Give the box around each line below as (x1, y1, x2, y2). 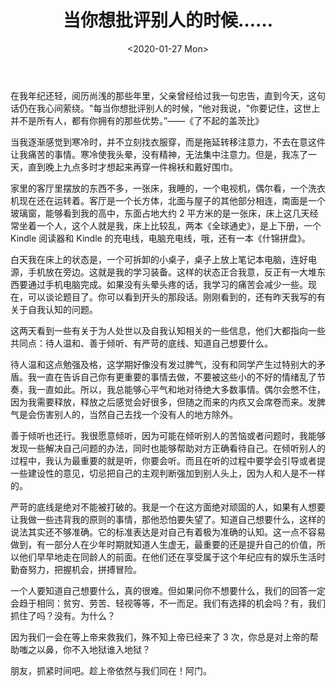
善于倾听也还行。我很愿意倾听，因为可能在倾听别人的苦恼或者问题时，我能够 (10, 429, 326, 441)
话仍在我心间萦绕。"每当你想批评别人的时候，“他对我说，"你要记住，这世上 (10, 102, 321, 114)
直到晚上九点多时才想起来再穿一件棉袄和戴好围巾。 (27, 161, 238, 173)
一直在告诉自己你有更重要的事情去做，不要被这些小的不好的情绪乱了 (36, 371, 317, 383)
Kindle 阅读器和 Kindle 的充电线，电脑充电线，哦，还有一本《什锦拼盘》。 (10, 232, 311, 244)
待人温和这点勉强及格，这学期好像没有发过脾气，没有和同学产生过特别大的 (10, 358, 317, 370)
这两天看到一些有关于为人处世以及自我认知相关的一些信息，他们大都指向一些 (10, 324, 326, 336)
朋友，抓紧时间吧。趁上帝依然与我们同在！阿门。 (10, 664, 212, 676)
